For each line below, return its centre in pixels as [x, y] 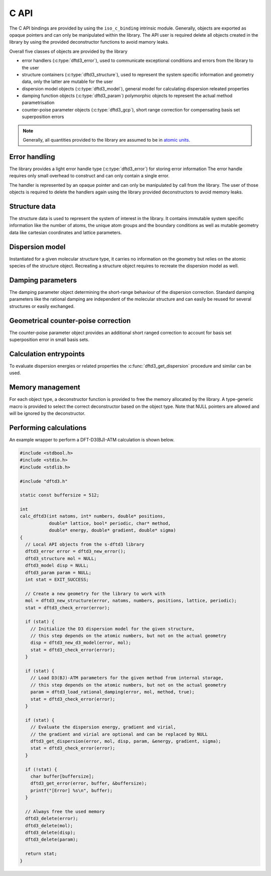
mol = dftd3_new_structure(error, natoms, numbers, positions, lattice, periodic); [131, 601]
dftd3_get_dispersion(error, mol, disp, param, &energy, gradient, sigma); [126, 741]
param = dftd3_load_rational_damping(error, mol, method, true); [112, 692]
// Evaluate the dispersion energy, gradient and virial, [103, 727]
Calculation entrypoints [47, 354]
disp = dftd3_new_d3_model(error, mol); [81, 643]
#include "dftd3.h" [44, 481]
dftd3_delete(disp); [50, 833]
